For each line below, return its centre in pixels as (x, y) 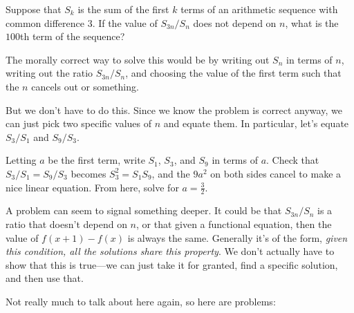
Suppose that (34, 9)
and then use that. (45, 278)
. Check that (293, 160)
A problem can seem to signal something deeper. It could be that (144, 210)
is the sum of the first (123, 9)
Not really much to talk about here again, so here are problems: (141, 301)
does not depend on (235, 22)
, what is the (312, 22)
